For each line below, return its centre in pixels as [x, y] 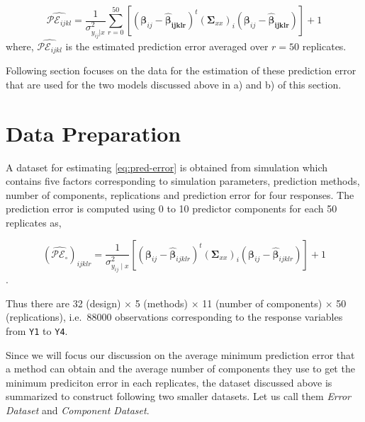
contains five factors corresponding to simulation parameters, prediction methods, [183, 181]
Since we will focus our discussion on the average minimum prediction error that [180, 354]
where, [20, 46]
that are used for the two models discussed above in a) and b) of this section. [174, 84]
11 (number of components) [262, 303]
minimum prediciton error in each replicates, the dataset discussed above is [169, 382]
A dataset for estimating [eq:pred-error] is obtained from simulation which [167, 167]
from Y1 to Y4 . [37, 330]
